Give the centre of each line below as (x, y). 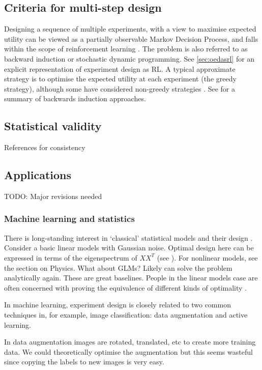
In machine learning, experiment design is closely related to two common (118, 305)
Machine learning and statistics (69, 219)
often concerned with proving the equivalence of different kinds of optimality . (126, 287)
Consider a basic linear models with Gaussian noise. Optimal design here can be (129, 248)
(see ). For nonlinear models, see (207, 257)
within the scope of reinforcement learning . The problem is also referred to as (126, 49)
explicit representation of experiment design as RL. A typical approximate (120, 68)
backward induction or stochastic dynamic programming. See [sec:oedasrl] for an (129, 58)
